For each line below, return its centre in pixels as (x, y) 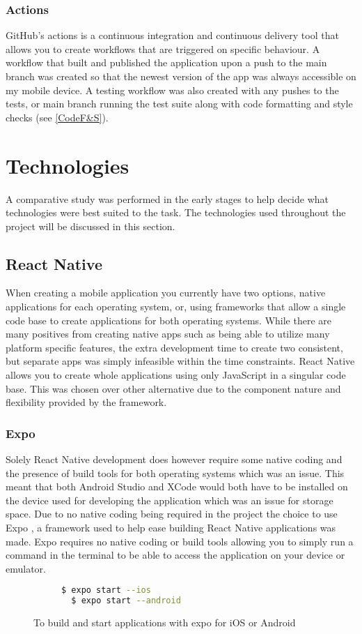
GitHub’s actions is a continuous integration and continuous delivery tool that (172, 35)
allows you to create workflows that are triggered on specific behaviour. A (163, 48)
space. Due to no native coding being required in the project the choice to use (172, 514)
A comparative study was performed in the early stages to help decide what (167, 198)
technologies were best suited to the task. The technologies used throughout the (176, 212)
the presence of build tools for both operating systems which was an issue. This (175, 473)
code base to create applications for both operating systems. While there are (169, 320)
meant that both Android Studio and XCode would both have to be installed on (177, 486)
